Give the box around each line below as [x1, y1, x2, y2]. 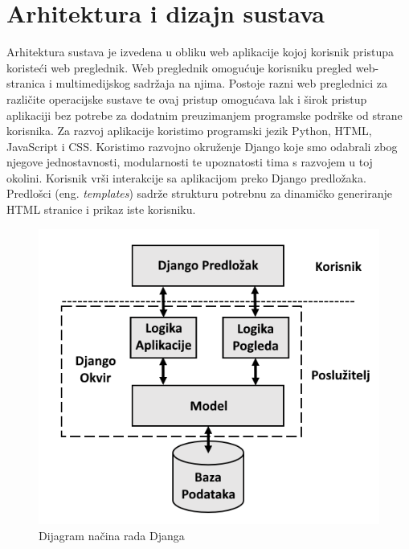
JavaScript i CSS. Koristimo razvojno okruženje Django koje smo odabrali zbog [6, 137, 398, 154]
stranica [6, 75, 46, 92]
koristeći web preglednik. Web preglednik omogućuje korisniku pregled [6, 59, 353, 76]
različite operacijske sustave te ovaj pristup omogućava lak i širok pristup [6, 90, 367, 107]
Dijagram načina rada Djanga [39, 526, 185, 543]
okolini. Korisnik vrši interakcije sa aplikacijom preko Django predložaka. [6, 169, 366, 186]
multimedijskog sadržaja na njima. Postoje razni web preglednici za [55, 75, 387, 92]
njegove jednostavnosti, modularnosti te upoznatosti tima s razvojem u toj [6, 154, 373, 170]
